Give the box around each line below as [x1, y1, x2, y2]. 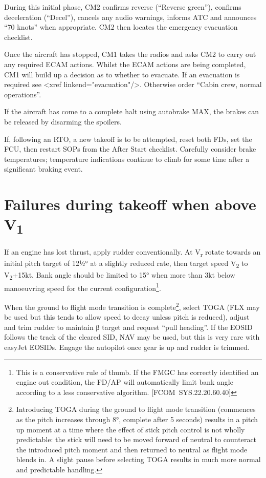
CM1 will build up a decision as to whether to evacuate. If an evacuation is [4, 69, 240, 79]
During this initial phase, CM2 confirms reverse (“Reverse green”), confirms [4, 2, 241, 12]
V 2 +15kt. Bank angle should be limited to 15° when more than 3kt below [4, 269, 235, 281]
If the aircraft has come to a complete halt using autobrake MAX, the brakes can [4, 106, 259, 117]
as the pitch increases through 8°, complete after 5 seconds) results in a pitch [16, 413, 258, 424]
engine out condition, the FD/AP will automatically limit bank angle [16, 377, 233, 387]
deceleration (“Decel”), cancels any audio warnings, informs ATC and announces [4, 11, 257, 22]
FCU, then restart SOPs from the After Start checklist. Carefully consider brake [4, 143, 256, 154]
